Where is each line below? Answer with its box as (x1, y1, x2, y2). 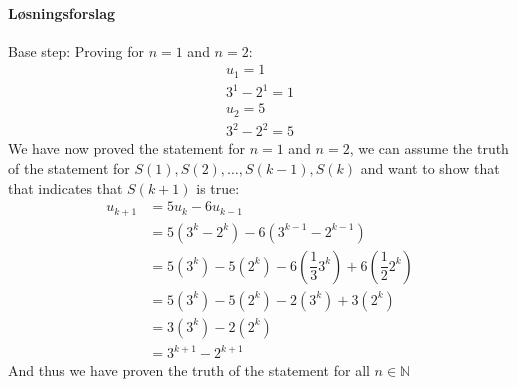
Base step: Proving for (8, 40, 144, 61)
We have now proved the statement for (8, 138, 245, 159)
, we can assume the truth (349, 138, 509, 159)
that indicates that (8, 177, 123, 198)
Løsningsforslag (8, 2, 116, 23)
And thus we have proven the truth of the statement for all (8, 360, 370, 381)
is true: (196, 177, 240, 198)
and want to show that (360, 158, 500, 179)
